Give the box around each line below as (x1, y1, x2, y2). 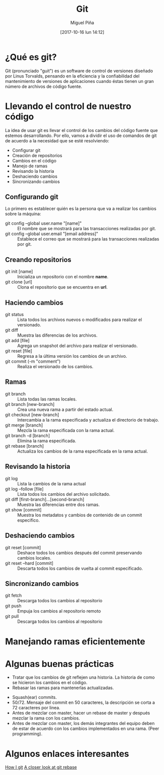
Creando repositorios (5, 255, 72, 264)
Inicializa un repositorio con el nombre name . (17, 274, 109, 280)
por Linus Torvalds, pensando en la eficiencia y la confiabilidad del (5, 73, 140, 79)
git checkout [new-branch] (5, 411, 60, 418)
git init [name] (5, 268, 33, 274)
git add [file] (5, 338, 30, 344)
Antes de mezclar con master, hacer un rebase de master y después (12, 710, 150, 716)
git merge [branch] (5, 422, 43, 428)
